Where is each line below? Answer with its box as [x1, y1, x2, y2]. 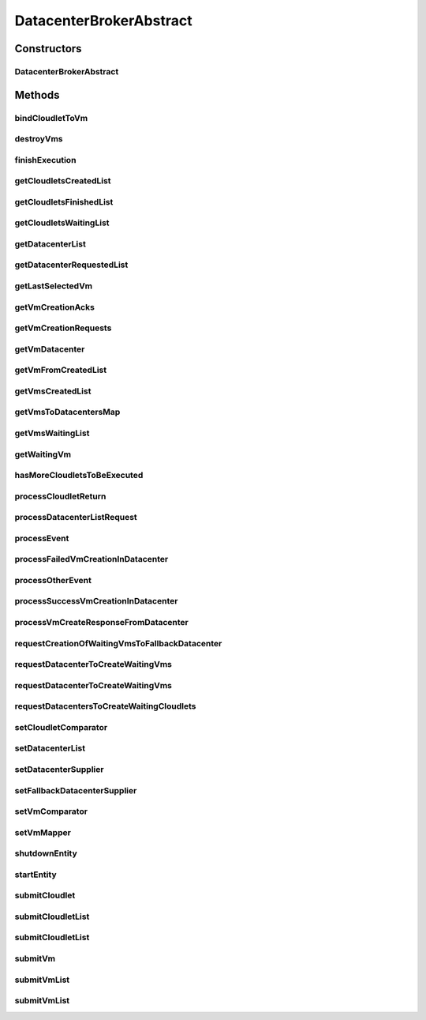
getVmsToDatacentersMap [14, 407, 121, 418]
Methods [14, 88, 60, 102]
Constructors [14, 42, 82, 55]
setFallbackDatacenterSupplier [14, 785, 137, 796]
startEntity [14, 869, 57, 880]
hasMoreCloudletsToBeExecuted [14, 470, 144, 481]
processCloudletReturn [14, 491, 106, 502]
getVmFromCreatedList [14, 364, 107, 375]
